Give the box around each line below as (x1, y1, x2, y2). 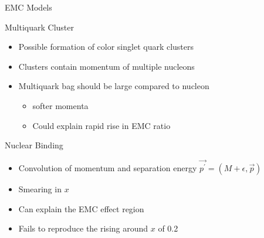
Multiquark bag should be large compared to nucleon (18, 80, 209, 92)
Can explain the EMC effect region (18, 202, 144, 215)
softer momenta (32, 99, 89, 111)
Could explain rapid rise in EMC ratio (32, 119, 171, 131)
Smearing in (18, 183, 62, 195)
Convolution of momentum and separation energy (18, 162, 197, 174)
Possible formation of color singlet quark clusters (18, 40, 194, 53)
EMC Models (5, 1, 52, 13)
